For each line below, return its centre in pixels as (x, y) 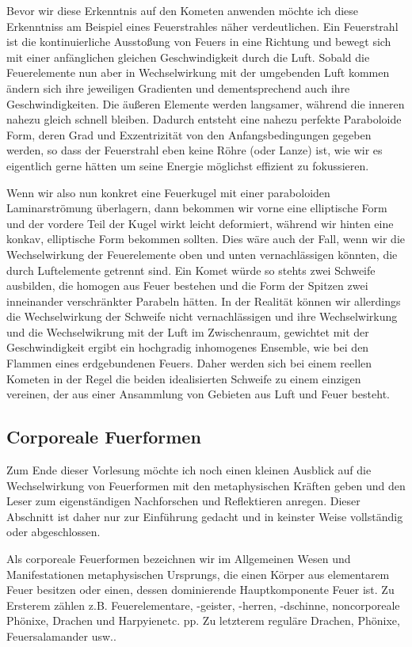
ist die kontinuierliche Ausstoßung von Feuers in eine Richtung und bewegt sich (199, 42)
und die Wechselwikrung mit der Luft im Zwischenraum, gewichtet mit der (188, 331)
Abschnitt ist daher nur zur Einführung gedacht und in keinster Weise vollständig (205, 516)
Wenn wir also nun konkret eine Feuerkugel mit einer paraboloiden (168, 192)
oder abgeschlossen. (53, 532)
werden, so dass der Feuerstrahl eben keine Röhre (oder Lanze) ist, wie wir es (195, 150)
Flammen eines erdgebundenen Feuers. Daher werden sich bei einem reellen (189, 363)
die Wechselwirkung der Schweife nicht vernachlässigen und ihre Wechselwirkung (202, 316)
